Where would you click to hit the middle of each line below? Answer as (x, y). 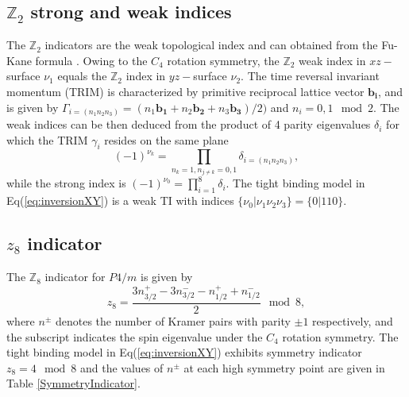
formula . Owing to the (91, 60)
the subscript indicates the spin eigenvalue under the (135, 336)
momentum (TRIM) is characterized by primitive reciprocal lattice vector (185, 91)
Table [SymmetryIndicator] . (73, 383)
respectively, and (353, 320)
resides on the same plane (166, 139)
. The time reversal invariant (310, 76)
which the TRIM (47, 139)
